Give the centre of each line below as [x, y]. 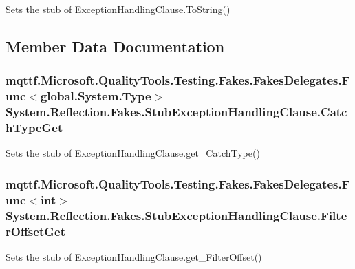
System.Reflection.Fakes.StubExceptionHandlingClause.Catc [176, 112]
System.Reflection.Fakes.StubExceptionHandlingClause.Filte [176, 215]
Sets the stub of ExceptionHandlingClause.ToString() [118, 9]
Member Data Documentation [115, 46]
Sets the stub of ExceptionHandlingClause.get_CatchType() [133, 153]
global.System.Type [96, 96]
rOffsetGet [35, 231]
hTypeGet [34, 128]
